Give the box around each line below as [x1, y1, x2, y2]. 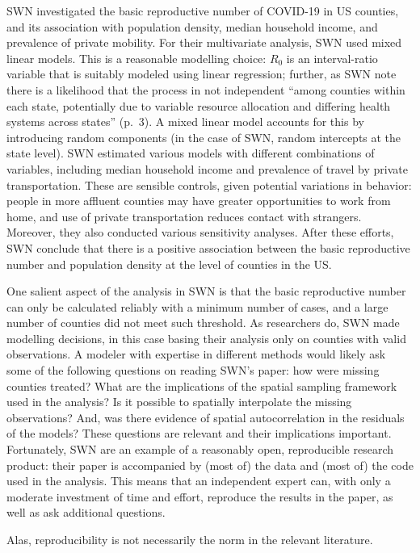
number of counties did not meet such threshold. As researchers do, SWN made [6, 314, 400, 331]
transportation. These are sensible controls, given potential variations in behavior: [6, 176, 412, 193]
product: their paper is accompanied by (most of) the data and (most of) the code [6, 456, 414, 473]
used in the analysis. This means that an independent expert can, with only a [6, 472, 391, 489]
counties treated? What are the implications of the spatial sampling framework [6, 377, 397, 394]
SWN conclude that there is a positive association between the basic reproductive [6, 239, 410, 256]
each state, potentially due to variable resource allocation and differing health [6, 97, 391, 114]
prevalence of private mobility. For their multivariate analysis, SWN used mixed [6, 34, 402, 51]
